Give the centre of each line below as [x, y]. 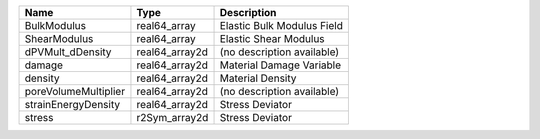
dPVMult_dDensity [68, 52]
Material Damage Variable [280, 65]
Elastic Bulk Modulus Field [281, 25]
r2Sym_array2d [172, 117]
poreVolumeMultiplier [74, 91]
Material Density [258, 78]
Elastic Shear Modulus [272, 38]
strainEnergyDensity [72, 104]
